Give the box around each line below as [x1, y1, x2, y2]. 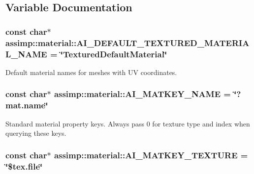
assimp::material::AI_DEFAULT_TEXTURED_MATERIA [5, 36, 250, 49]
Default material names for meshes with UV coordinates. [5, 67, 177, 77]
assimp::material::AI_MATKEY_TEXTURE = [54, 149, 248, 161]
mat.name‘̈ [5, 99, 48, 111]
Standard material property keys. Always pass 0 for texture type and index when [5, 118, 250, 128]
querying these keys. [5, 128, 66, 138]
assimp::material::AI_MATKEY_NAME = [54, 88, 231, 100]
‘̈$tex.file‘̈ [5, 160, 43, 172]
